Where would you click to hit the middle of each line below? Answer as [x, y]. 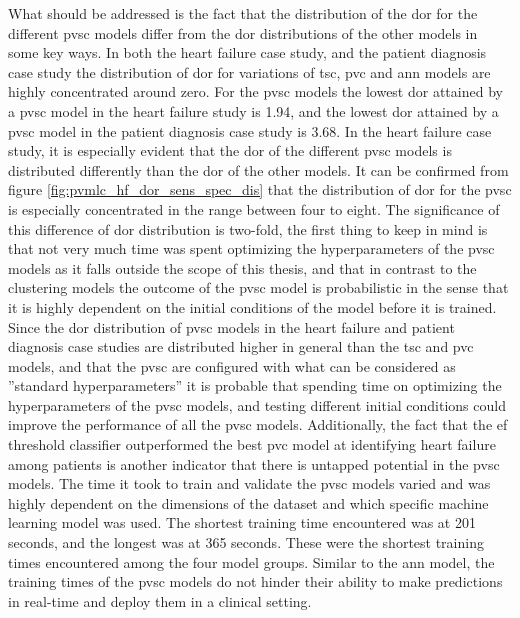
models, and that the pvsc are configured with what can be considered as [232, 365]
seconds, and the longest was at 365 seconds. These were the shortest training [246, 542]
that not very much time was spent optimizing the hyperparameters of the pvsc [251, 248]
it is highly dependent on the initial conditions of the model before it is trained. [252, 306]
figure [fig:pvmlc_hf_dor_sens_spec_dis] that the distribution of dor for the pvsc [260, 189]
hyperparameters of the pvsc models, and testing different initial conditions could [257, 404]
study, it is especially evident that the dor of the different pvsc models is [230, 150]
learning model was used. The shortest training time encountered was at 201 [242, 522]
